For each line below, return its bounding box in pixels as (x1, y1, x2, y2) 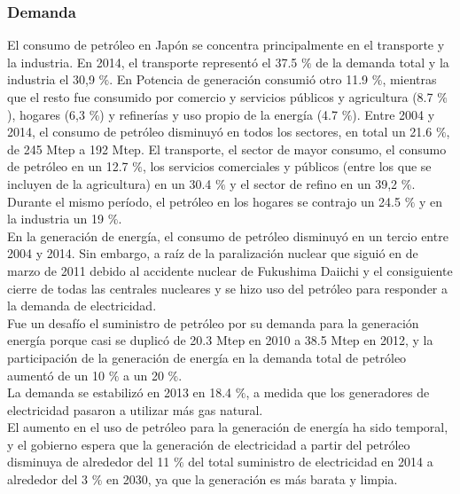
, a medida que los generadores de (246, 383, 430, 402)
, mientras (382, 70, 437, 89)
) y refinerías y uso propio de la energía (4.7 (99, 105, 338, 123)
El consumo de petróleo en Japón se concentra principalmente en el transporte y (7, 35, 445, 54)
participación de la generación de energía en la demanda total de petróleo (7, 348, 407, 366)
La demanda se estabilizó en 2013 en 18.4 (7, 383, 232, 402)
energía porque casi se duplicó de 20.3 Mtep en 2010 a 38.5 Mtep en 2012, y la (7, 331, 433, 349)
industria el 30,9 (7, 70, 95, 89)
